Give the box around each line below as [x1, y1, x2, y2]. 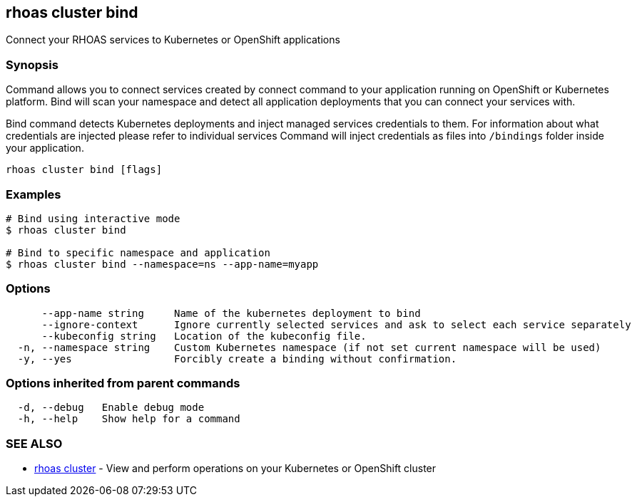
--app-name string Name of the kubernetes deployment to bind [41, 307, 421, 319]
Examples [6, 187, 61, 202]
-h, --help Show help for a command [17, 413, 240, 425]
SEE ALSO [6, 436, 63, 451]
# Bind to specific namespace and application [6, 246, 270, 258]
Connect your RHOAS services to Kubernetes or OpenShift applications [6, 33, 340, 46]
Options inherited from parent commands [6, 376, 240, 391]
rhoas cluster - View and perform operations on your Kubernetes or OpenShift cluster [34, 462, 437, 475]
